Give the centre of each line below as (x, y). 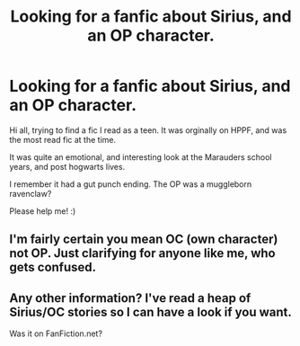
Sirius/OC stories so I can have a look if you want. (150, 312)
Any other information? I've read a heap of (130, 298)
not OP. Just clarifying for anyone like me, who (142, 253)
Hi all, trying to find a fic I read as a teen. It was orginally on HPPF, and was (148, 130)
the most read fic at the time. (63, 139)
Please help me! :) (43, 211)
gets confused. (53, 267)
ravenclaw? (31, 193)
